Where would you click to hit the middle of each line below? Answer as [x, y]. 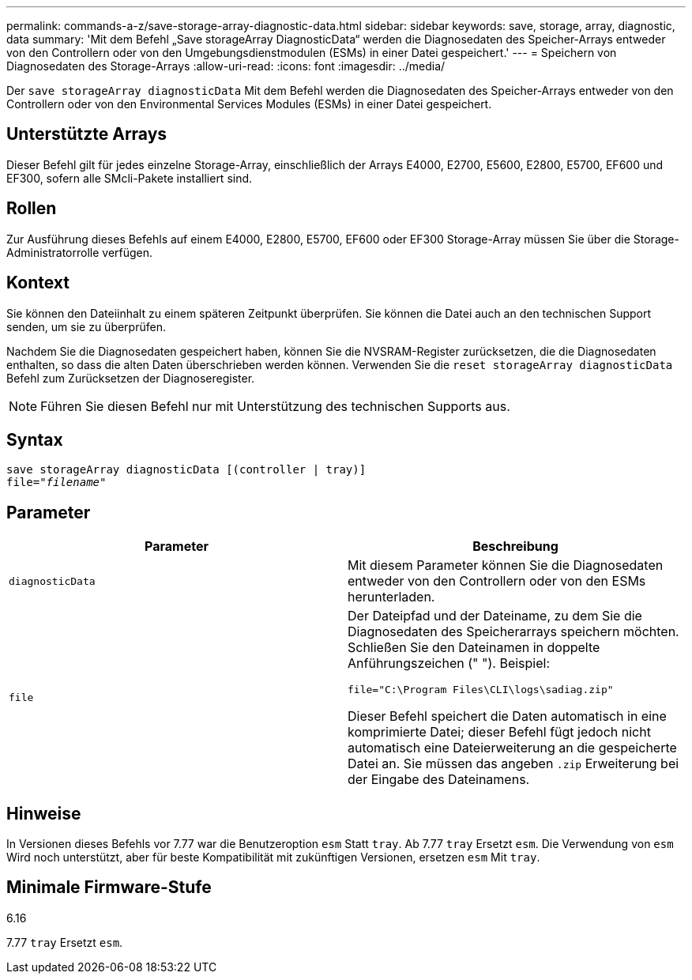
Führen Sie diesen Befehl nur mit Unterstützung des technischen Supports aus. [275, 406]
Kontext [38, 283]
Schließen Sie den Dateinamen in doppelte [474, 648]
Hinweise [44, 813]
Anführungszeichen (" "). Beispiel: [449, 663]
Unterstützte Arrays [87, 134]
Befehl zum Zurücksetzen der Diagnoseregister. [131, 378]
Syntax [35, 439]
